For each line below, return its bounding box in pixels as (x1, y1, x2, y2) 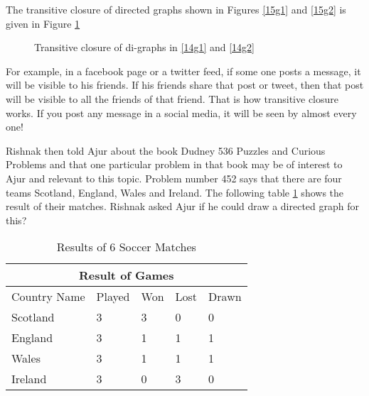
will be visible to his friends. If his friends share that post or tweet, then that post (6, 77, 364, 92)
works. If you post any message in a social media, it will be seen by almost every (6, 105, 357, 120)
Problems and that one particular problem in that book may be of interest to (6, 157, 343, 172)
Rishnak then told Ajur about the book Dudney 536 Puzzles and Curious (6, 143, 326, 158)
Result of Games (79, 267, 174, 284)
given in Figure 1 (6, 16, 80, 31)
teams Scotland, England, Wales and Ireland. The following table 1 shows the (6, 185, 344, 199)
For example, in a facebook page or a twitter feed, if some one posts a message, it (6, 63, 361, 78)
